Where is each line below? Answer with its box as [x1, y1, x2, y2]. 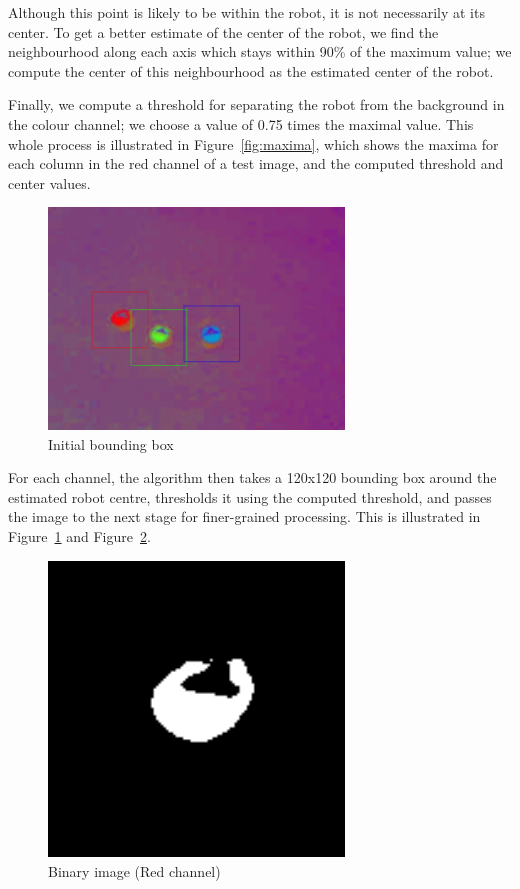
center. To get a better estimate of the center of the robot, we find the [8, 21, 439, 42]
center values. [8, 172, 91, 193]
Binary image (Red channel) [48, 860, 221, 881]
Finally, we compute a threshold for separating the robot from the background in [8, 94, 505, 115]
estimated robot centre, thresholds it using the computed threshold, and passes [8, 486, 492, 507]
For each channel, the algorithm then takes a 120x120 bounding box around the [8, 467, 497, 488]
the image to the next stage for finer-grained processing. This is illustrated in [8, 506, 481, 527]
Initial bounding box [48, 433, 174, 454]
